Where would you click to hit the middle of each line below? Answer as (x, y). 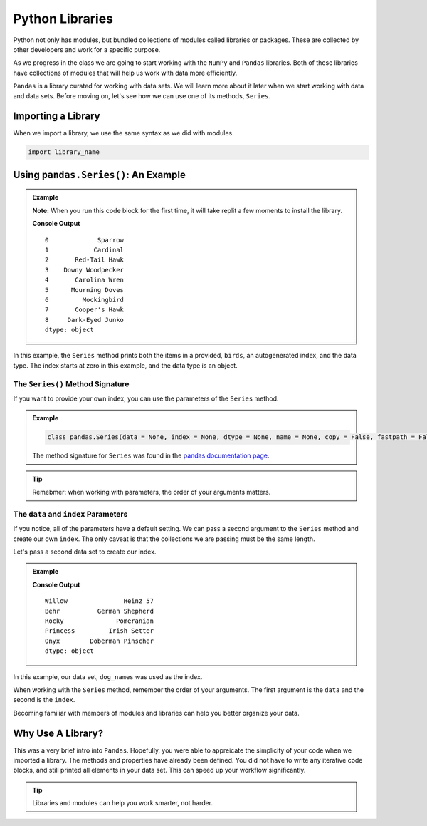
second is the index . (44, 700)
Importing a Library (57, 117)
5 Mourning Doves (85, 290)
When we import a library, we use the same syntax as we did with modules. (123, 133)
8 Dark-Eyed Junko (85, 320)
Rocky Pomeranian (100, 621)
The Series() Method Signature (71, 383)
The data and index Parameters (70, 514)
